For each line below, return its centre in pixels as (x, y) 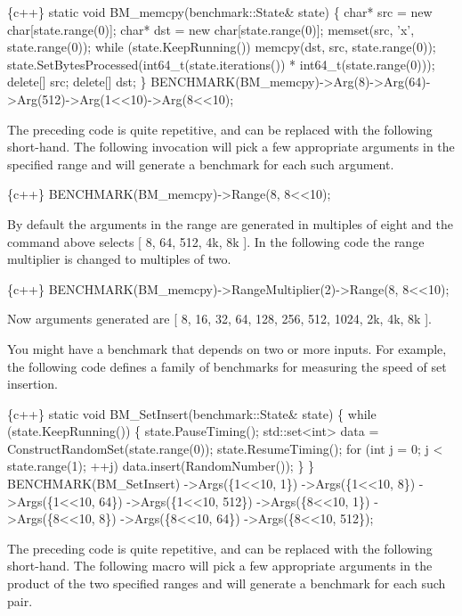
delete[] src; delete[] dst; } (77, 82)
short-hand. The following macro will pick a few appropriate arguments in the (220, 566)
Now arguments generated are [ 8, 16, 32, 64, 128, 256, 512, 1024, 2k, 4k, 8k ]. (219, 319)
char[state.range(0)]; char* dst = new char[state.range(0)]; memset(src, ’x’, (211, 29)
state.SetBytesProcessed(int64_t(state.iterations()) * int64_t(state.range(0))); (221, 64)
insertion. (32, 384)
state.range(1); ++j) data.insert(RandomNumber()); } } (161, 466)
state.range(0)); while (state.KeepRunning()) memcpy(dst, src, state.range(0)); (222, 47)
